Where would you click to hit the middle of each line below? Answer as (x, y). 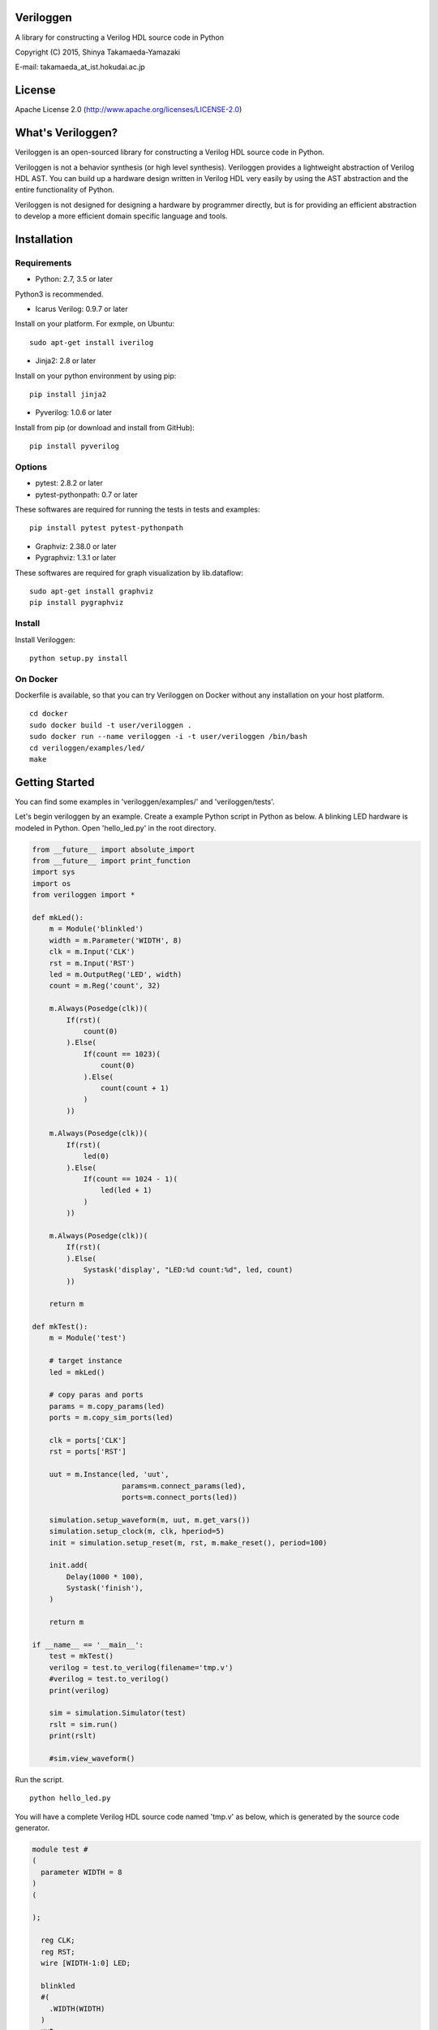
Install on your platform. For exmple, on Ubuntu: (94, 324)
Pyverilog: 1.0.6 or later (74, 412)
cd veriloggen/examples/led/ (87, 748)
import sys (54, 872)
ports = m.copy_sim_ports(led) (111, 1418)
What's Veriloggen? (67, 133)
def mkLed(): (58, 918)
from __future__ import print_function (111, 861)
